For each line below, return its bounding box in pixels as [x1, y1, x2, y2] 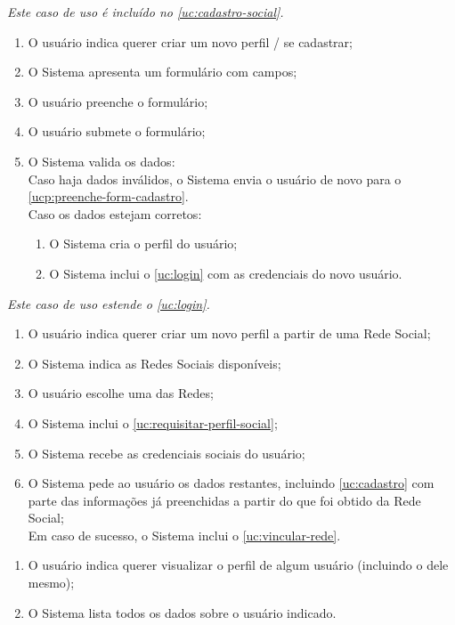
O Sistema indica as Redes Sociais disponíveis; [28, 353, 281, 372]
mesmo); [28, 573, 75, 592]
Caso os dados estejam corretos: [28, 204, 202, 223]
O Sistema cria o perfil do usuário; [49, 234, 238, 253]
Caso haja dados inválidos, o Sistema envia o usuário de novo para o [28, 169, 402, 188]
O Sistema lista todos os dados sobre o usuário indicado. [28, 603, 337, 621]
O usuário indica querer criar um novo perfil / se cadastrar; [28, 32, 353, 51]
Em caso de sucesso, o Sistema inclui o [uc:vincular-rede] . [28, 525, 341, 544]
